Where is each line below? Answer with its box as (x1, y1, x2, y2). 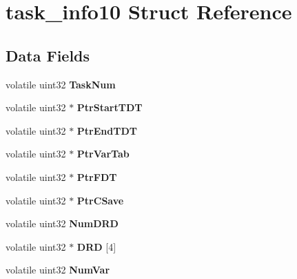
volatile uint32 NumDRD (6, 216, 119, 231)
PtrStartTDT (76, 100, 143, 115)
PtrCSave (76, 193, 124, 207)
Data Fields (6, 44, 90, 66)
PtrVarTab (76, 146, 130, 161)
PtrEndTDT (76, 123, 137, 137)
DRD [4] (76, 239, 116, 253)
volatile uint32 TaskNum (6, 77, 116, 91)
